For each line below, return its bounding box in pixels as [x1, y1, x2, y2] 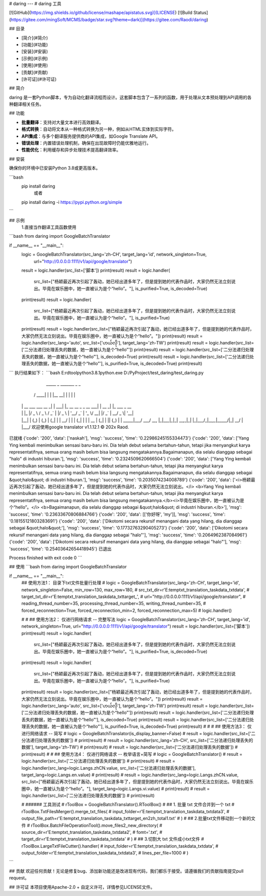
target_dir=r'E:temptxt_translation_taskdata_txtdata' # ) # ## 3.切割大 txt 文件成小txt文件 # [21, 836, 204, 842]
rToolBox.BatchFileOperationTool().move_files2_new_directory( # [31, 822, 163, 828]
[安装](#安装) [21, 48, 48, 54]
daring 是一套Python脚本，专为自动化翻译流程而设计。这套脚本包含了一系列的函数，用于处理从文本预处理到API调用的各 [9, 94, 252, 100]
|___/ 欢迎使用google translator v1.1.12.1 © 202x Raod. [21, 424, 129, 430]
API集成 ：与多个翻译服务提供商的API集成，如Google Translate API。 [21, 133, 161, 139]
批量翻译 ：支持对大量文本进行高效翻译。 [21, 119, 103, 125]
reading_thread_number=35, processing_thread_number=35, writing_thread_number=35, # [21, 600, 206, 606]
